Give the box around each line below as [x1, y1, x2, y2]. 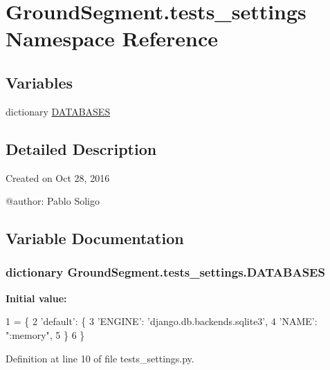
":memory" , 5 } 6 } [6, 327, 85, 342]
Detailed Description [6, 138, 157, 159]
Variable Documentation [6, 228, 184, 249]
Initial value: [6, 290, 67, 305]
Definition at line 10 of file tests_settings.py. [6, 351, 194, 365]
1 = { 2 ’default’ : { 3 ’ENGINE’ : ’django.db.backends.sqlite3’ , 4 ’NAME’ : [6, 314, 318, 329]
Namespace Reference [6, 24, 218, 53]
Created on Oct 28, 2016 [6, 170, 110, 185]
